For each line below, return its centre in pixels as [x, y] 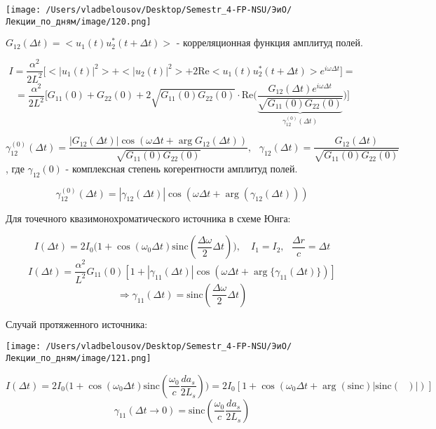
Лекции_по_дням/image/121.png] [79, 358]
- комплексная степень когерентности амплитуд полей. [182, 168]
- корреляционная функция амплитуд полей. [270, 44]
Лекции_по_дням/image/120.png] [79, 21]
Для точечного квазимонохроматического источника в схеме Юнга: [148, 218]
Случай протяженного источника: [77, 324]
